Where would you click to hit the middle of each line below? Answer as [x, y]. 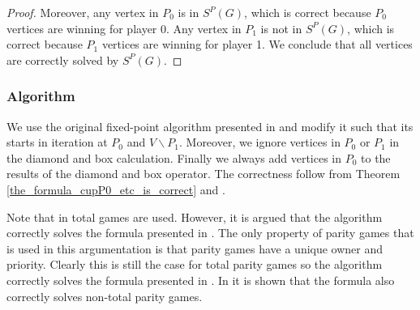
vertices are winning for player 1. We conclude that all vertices [257, 44]
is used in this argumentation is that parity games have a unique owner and [195, 248]
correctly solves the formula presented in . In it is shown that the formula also [201, 280]
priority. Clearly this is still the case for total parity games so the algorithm [195, 264]
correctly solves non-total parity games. [105, 296]
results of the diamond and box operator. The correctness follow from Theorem [204, 174]
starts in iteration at [57, 142]
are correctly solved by [63, 59]
